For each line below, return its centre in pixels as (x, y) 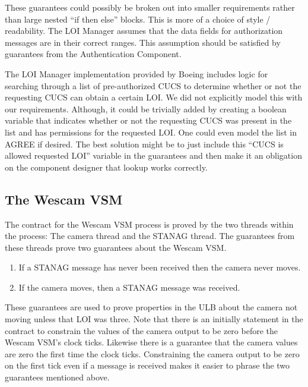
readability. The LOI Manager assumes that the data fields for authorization (144, 31)
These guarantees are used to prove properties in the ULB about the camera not (151, 307)
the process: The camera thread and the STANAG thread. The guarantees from (150, 236)
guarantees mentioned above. (57, 377)
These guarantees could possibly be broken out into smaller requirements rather (150, 7)
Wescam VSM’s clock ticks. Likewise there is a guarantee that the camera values (151, 342)
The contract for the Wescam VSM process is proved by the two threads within (149, 224)
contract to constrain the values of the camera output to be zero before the (141, 330)
